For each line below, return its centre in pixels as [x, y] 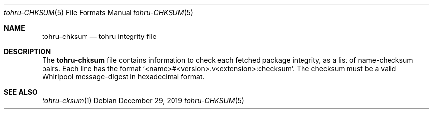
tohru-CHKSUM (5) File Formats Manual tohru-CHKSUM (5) [99, 13]
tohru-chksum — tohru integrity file [99, 36]
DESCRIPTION [28, 52]
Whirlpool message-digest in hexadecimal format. [123, 77]
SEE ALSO [21, 92]
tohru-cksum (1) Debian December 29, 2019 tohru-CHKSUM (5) [143, 100]
